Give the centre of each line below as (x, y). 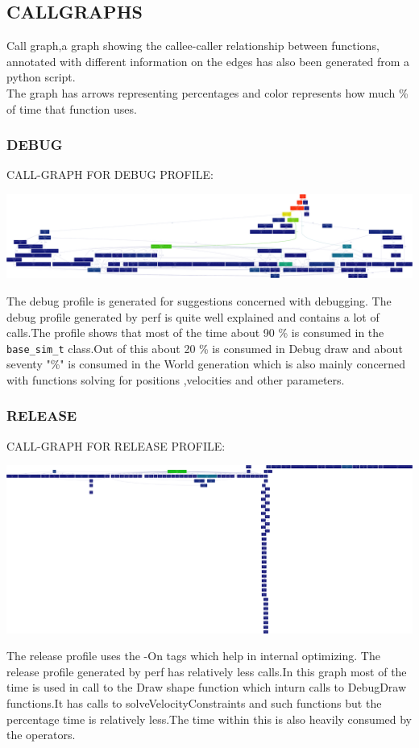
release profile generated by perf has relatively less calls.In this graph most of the (207, 671)
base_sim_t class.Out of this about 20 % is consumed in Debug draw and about (205, 348)
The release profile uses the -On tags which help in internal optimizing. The (193, 656)
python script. (41, 77)
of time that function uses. (72, 108)
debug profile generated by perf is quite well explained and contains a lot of (193, 316)
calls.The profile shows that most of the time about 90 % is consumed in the (195, 332)
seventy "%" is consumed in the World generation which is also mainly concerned (206, 364)
